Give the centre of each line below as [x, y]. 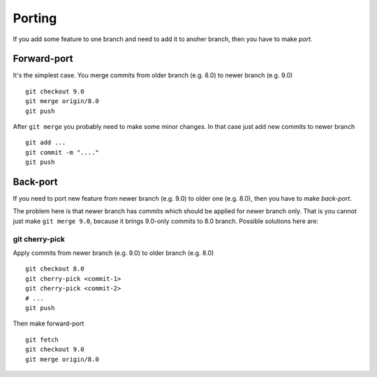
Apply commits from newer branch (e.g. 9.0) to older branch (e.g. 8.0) [113, 253]
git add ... [46, 143]
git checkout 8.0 [55, 269]
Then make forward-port [49, 323]
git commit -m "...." [62, 152]
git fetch [42, 339]
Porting [35, 18]
